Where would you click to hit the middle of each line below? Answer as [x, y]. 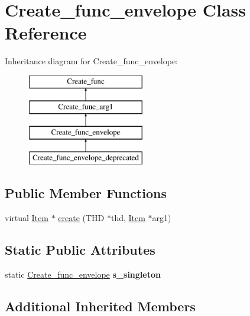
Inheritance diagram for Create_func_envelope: [92, 61]
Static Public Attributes [80, 249]
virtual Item [27, 217]
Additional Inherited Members [100, 306]
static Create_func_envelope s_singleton [83, 274]
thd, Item [128, 217]
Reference [46, 33]
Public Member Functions [86, 193]
